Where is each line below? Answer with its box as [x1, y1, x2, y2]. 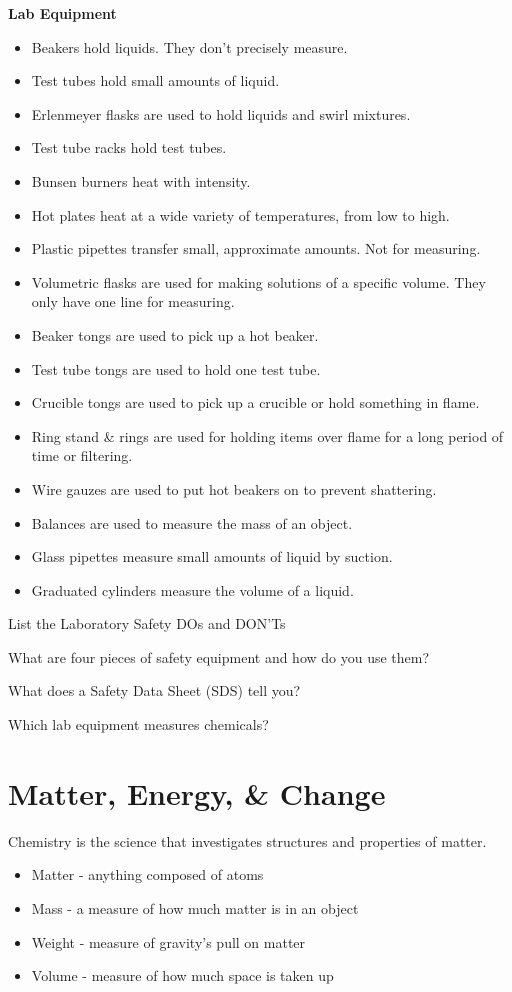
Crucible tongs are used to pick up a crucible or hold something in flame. [31, 392, 480, 413]
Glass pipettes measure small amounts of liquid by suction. [31, 546, 393, 567]
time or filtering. [31, 445, 133, 466]
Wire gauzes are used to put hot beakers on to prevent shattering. [31, 478, 437, 499]
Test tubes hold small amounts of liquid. [31, 70, 280, 91]
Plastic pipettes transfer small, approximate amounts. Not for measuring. [31, 238, 481, 259]
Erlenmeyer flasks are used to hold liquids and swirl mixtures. [31, 103, 411, 124]
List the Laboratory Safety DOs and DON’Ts [8, 613, 286, 634]
